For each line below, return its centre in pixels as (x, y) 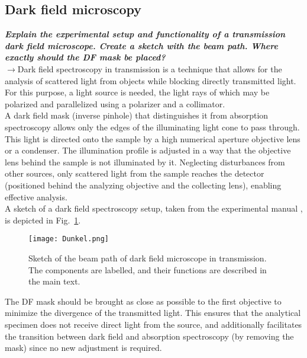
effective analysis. (36, 196)
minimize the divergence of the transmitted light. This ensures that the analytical (153, 313)
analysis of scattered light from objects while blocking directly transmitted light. (151, 80)
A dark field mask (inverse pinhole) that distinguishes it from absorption (137, 115)
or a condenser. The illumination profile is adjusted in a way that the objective (148, 150)
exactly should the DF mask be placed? (85, 57)
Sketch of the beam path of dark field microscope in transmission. (148, 258)
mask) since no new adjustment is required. (83, 348)
